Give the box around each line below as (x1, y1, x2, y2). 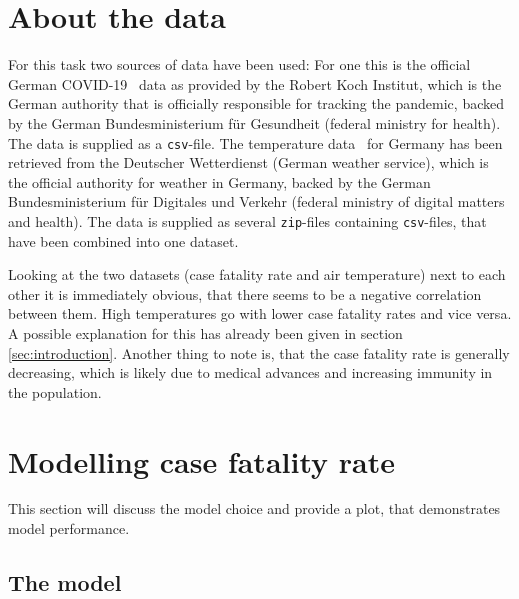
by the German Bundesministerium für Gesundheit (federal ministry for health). (8, 112, 501, 133)
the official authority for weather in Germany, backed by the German (8, 171, 431, 192)
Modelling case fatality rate (8, 440, 395, 481)
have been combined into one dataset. (8, 230, 239, 251)
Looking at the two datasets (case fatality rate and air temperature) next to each (8, 264, 506, 285)
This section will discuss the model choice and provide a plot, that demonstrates (8, 498, 501, 519)
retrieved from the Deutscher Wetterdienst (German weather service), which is (8, 152, 489, 173)
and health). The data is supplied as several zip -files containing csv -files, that (8, 210, 487, 231)
